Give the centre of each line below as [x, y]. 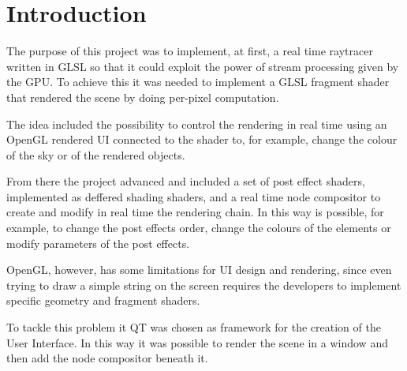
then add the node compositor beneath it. [107, 358]
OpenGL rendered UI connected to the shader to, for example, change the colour [202, 139]
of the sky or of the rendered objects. [96, 154]
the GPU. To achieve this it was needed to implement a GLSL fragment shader [198, 82]
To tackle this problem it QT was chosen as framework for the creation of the [194, 327]
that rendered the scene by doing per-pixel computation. [143, 97]
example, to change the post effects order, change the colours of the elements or [199, 228]
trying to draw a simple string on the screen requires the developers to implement [204, 285]
